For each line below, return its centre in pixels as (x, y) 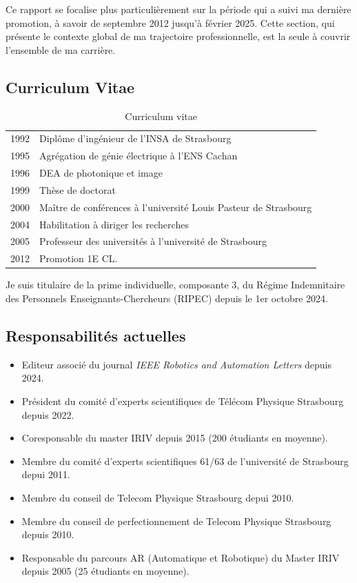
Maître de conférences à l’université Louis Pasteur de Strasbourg (176, 207)
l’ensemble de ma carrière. (61, 49)
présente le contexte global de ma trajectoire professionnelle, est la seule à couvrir (178, 36)
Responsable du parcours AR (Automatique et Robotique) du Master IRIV (181, 557)
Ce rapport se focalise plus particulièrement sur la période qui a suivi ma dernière (178, 9)
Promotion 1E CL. (79, 258)
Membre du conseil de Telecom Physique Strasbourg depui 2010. (158, 497)
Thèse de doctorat (78, 189)
